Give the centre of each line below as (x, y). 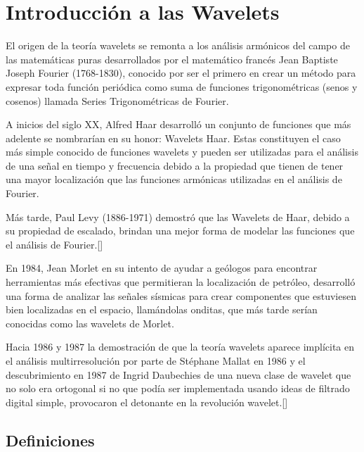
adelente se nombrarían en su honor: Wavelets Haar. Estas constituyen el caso (173, 138)
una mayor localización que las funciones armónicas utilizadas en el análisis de (174, 179)
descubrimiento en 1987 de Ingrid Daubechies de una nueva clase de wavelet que (178, 374)
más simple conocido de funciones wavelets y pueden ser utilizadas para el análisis (182, 152)
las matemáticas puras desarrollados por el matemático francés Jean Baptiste (172, 59)
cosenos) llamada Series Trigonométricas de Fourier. (117, 100)
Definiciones (50, 440)
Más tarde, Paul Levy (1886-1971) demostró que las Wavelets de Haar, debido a (178, 216)
